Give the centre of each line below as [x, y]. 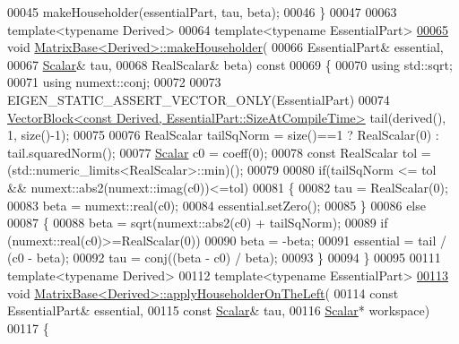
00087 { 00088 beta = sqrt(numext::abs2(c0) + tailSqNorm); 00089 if [198, 223]
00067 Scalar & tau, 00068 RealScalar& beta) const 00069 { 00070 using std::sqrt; [230, 64]
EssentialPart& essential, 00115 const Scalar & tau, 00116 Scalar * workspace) [219, 310]
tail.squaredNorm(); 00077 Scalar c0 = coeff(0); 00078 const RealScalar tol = [219, 152]
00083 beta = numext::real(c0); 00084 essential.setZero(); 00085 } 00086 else [217, 205]
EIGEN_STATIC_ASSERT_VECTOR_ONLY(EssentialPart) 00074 [199, 99]
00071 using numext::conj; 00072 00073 [114, 82]
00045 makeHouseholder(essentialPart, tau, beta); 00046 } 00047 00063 [202, 12]
